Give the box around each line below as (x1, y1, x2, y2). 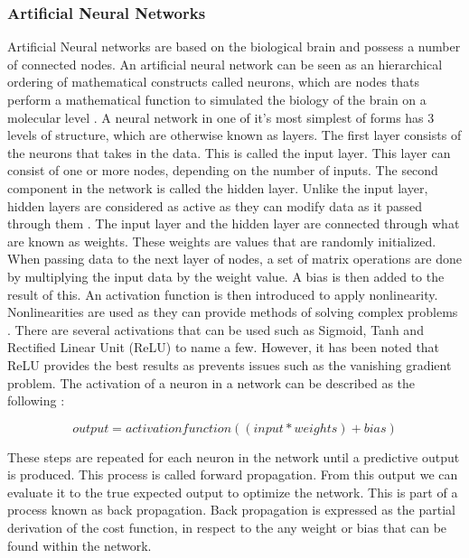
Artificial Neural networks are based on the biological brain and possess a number (7, 37, 461, 56)
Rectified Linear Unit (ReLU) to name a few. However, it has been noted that (7, 338, 440, 357)
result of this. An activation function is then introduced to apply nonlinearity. (7, 284, 438, 303)
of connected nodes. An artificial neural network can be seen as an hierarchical (7, 54, 443, 73)
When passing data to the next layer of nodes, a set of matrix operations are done (7, 249, 462, 268)
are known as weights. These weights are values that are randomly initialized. (7, 231, 436, 250)
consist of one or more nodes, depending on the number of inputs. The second (7, 161, 438, 180)
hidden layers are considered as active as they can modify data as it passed (7, 196, 423, 215)
